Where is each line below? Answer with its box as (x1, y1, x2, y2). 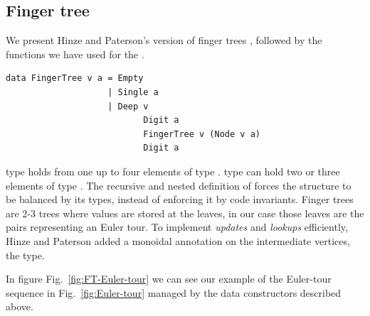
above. (6, 299, 33, 314)
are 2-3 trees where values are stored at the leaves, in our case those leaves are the (6, 205, 364, 220)
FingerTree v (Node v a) (143, 129, 260, 139)
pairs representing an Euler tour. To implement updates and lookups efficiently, (6, 219, 348, 234)
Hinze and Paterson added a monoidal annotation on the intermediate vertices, (6, 233, 350, 248)
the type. (6, 247, 45, 262)
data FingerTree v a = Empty (6, 73, 144, 84)
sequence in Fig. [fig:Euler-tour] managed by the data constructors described (6, 285, 342, 300)
